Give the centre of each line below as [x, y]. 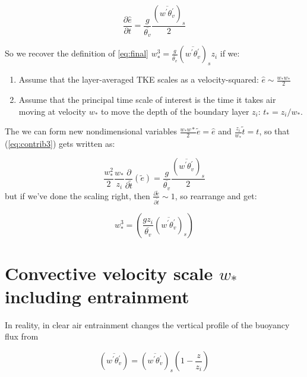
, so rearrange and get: [216, 195]
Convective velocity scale [109, 273]
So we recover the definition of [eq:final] [77, 53]
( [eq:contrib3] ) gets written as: [60, 143]
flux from [22, 336]
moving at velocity [52, 111]
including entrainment [97, 296]
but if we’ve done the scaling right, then [77, 195]
